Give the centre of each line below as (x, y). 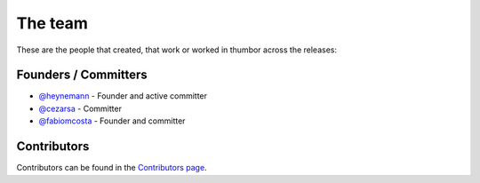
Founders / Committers (82, 75)
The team (52, 23)
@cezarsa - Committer (80, 108)
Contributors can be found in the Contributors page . (112, 168)
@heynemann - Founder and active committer (123, 96)
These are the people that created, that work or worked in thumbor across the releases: (177, 50)
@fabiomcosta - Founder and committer (112, 121)
